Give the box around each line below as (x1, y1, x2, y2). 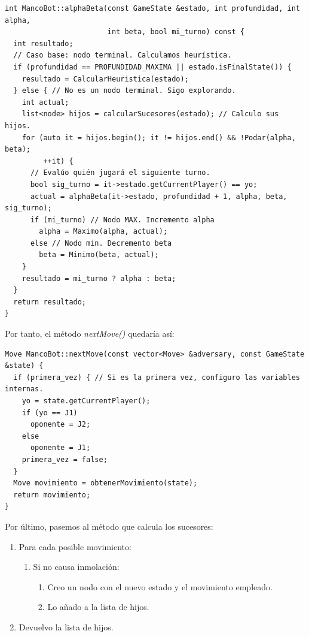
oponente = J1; (30, 443, 91, 452)
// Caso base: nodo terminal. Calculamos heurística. (13, 51, 232, 60)
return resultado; (13, 297, 87, 306)
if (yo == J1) (22, 408, 78, 417)
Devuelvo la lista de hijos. (19, 620, 114, 633)
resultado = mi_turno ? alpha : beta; (22, 274, 176, 283)
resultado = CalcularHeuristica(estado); (22, 74, 189, 83)
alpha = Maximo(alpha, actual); (39, 227, 168, 236)
